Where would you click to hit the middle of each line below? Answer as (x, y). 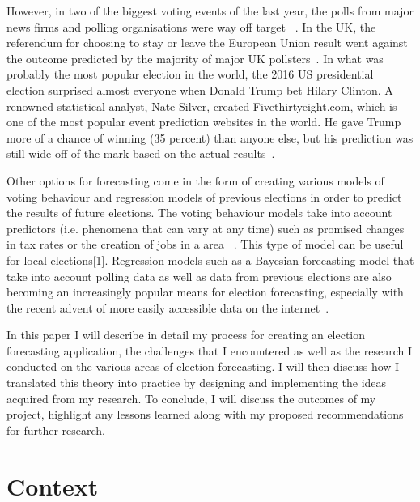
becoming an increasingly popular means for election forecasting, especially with (205, 292)
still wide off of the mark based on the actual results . (141, 153)
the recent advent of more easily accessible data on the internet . (168, 307)
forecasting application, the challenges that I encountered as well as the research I (209, 350)
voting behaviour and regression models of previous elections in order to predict (204, 196)
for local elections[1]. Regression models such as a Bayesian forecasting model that (210, 260)
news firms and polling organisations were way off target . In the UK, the (191, 26)
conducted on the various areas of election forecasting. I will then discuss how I (203, 366)
